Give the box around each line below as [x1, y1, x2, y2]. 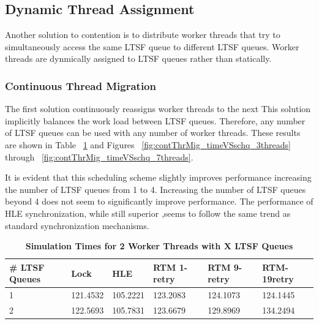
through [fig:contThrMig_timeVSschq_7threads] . [5, 150, 193, 163]
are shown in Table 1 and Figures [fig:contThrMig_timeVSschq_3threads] [5, 138, 291, 151]
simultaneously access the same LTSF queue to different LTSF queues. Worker [5, 40, 299, 53]
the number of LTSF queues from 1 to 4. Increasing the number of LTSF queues [5, 183, 306, 195]
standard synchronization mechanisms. [5, 219, 149, 232]
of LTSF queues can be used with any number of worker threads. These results [5, 126, 301, 139]
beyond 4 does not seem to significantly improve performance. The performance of [5, 195, 313, 208]
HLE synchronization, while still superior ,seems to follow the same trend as [5, 206, 291, 219]
